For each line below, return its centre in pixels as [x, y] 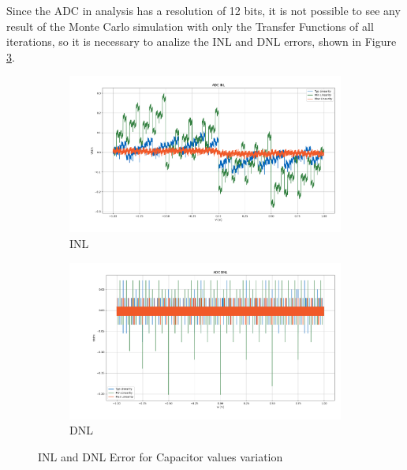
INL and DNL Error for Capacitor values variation [161, 456]
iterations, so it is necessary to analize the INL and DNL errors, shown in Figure [202, 41]
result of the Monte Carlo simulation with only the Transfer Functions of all [190, 26]
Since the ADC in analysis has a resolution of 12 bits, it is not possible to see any [203, 10]
